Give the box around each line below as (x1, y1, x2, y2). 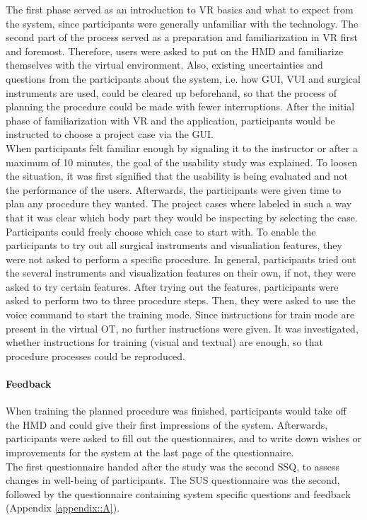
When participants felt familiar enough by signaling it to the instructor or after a (6, 140, 358, 155)
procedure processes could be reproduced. (6, 348, 185, 363)
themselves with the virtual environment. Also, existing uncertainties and (6, 57, 323, 72)
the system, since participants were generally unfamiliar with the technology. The (6, 16, 359, 30)
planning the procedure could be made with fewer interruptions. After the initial (6, 99, 355, 114)
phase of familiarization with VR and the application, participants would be (6, 112, 335, 127)
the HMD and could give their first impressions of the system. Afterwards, (6, 417, 328, 432)
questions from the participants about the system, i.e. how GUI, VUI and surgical (6, 71, 361, 86)
